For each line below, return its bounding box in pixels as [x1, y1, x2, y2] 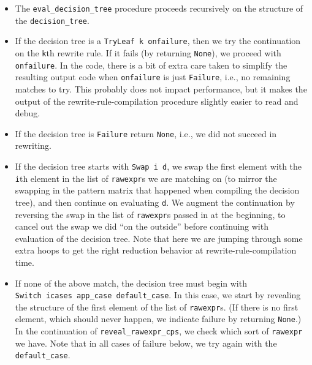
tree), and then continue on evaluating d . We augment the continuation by [15, 195, 295, 208]
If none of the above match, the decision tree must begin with [15, 276, 247, 289]
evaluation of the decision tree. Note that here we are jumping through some [15, 231, 303, 244]
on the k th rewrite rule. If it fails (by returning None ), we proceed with [15, 46, 281, 59]
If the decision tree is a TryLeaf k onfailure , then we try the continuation [15, 34, 301, 47]
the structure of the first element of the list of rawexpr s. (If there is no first [15, 300, 299, 313]
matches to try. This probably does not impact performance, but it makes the [15, 82, 307, 95]
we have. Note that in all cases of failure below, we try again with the [15, 336, 277, 349]
